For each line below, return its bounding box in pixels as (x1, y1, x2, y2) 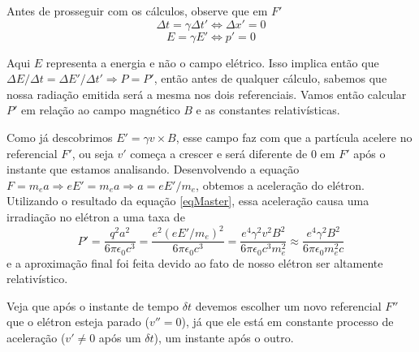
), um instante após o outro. (153, 328, 294, 346)
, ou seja (71, 144, 114, 161)
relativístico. (6, 270, 68, 287)
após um (98, 328, 141, 346)
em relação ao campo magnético (21, 101, 180, 118)
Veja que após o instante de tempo (6, 297, 179, 314)
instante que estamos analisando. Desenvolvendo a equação (6, 161, 300, 178)
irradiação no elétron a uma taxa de (6, 208, 185, 225)
